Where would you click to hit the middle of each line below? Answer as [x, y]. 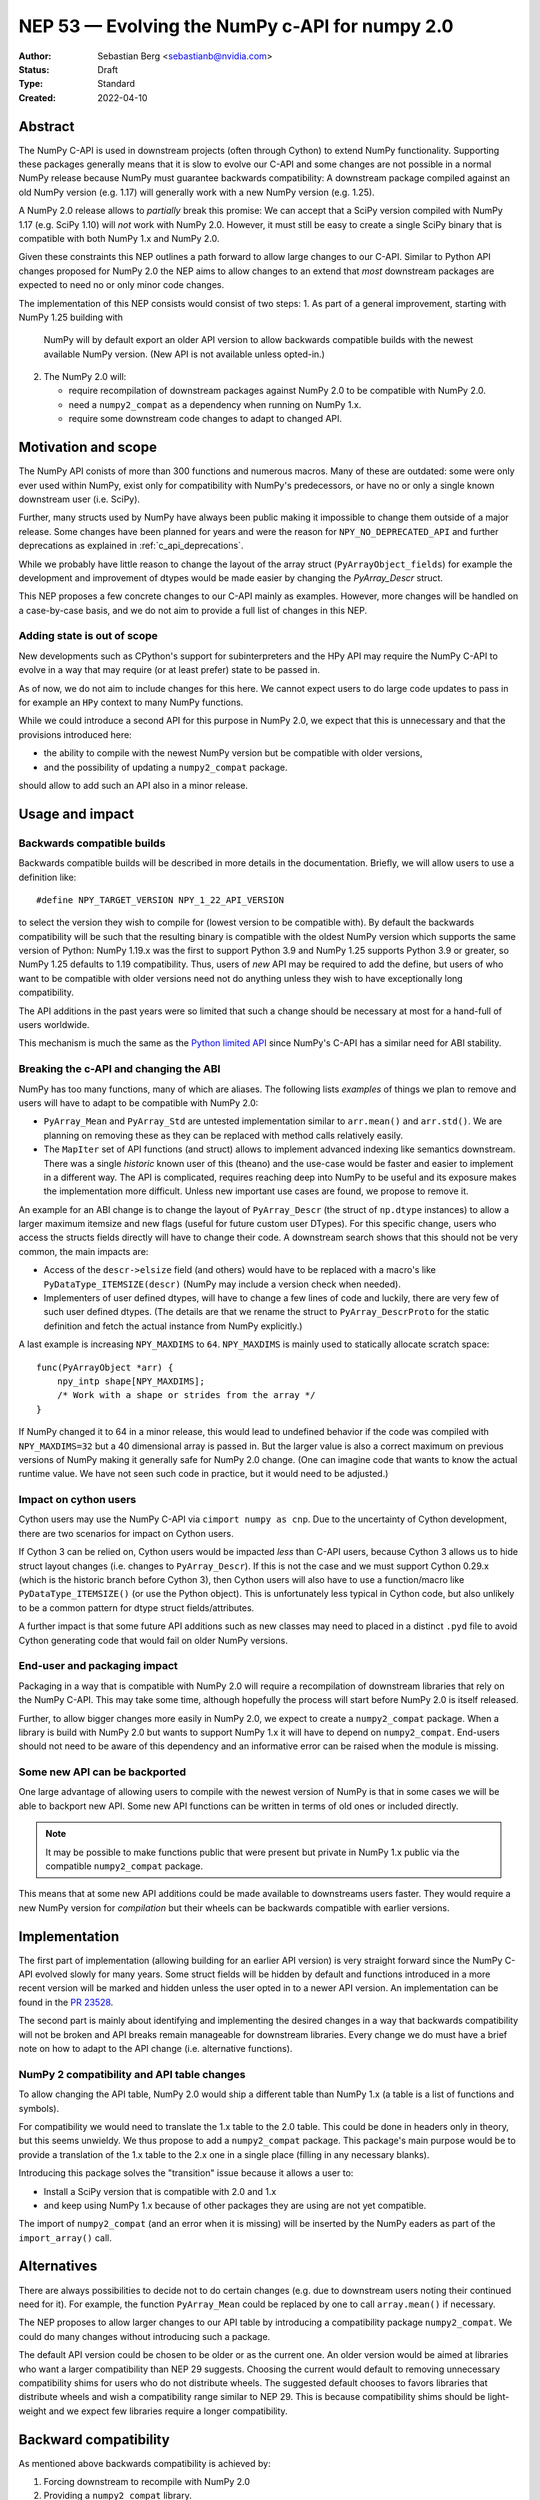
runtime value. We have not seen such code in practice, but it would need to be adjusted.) [203, 1474]
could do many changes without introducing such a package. [144, 2336]
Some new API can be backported [102, 1772]
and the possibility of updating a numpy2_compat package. [165, 767]
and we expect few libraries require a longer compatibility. [168, 2411]
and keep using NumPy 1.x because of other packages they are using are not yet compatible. [235, 2205]
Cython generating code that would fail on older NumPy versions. [153, 1640]
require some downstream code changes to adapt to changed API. [205, 419]
